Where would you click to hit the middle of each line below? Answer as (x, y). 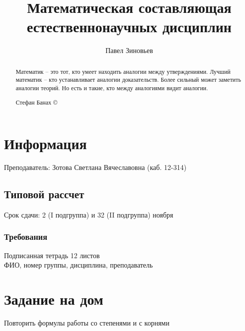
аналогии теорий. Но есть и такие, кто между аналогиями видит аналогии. (112, 88)
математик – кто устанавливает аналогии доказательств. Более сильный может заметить (128, 80)
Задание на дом (54, 299)
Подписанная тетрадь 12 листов (52, 255)
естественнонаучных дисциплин (129, 27)
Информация (45, 143)
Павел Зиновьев (129, 50)
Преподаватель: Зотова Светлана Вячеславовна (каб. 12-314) (95, 167)
